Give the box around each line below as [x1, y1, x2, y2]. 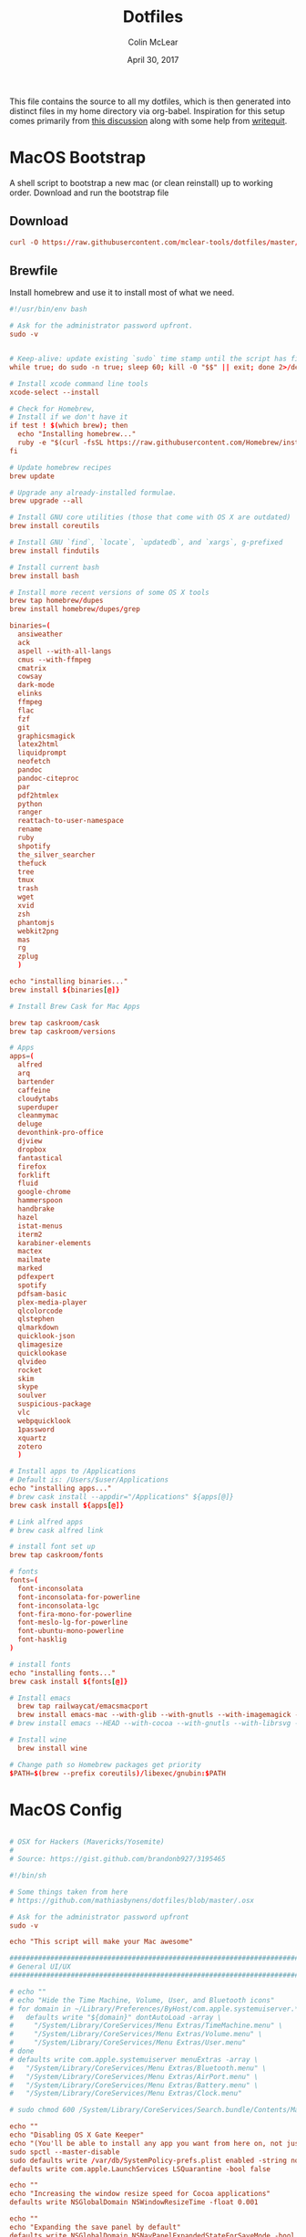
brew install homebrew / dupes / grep [9, 605, 141, 614]
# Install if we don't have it [9, 412, 128, 421]
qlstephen [17, 1315, 55, 1324]
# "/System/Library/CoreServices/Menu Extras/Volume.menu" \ [9, 2030, 262, 2039]
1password [17, 1425, 55, 1434]
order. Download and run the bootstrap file [9, 187, 169, 198]
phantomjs [17, 918, 55, 927]
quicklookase [17, 1348, 67, 1358]
